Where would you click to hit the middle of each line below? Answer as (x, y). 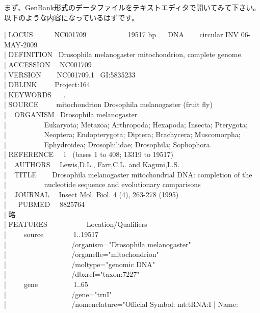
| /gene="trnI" (58, 294)
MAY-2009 (21, 44)
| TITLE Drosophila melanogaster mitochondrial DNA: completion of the (128, 174)
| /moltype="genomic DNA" (80, 264)
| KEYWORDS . (35, 94)
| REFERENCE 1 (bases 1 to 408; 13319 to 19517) (89, 154)
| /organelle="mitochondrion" (82, 254)
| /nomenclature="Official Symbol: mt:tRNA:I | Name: (121, 304)
